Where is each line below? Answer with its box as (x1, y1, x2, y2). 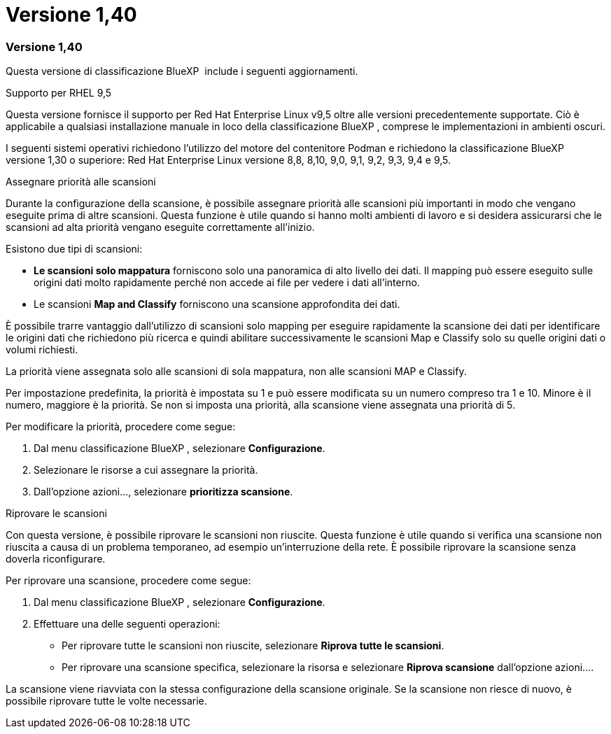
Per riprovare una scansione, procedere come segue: (6, 574, 251, 587)
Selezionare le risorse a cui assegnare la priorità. (34, 464, 258, 477)
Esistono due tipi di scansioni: (6, 243, 143, 255)
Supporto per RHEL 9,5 (6, 87, 112, 99)
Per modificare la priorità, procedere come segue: (6, 421, 236, 433)
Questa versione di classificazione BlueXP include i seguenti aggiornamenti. (6, 65, 358, 78)
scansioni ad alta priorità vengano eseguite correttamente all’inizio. (6, 221, 315, 234)
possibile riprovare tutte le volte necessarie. (6, 695, 207, 707)
